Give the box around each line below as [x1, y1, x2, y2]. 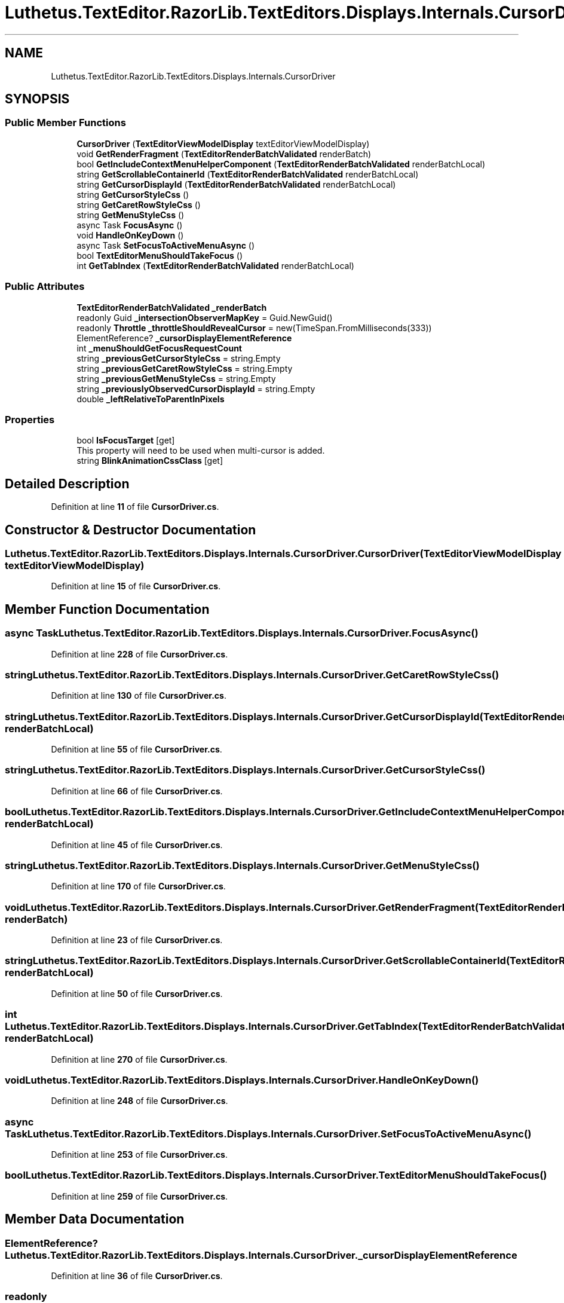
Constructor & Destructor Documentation [5, 522, 256, 537]
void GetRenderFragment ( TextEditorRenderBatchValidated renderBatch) [76, 148, 372, 159]
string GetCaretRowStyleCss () [76, 199, 201, 210]
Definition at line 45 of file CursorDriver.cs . [51, 839, 223, 850]
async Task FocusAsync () [76, 219, 183, 230]
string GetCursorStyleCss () [76, 189, 189, 200]
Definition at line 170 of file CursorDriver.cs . [51, 881, 226, 892]
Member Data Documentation [5, 1212, 185, 1227]
